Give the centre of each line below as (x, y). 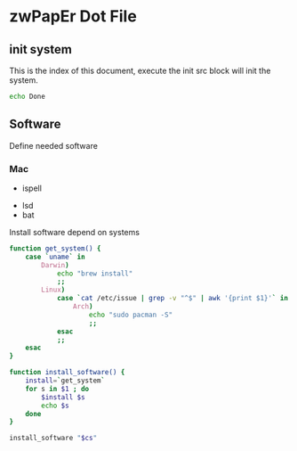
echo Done (28, 96)
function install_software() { (67, 373)
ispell (32, 188)
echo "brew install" (95, 274)
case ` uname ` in (56, 257)
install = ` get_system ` (65, 381)
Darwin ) (55, 265)
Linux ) (53, 290)
